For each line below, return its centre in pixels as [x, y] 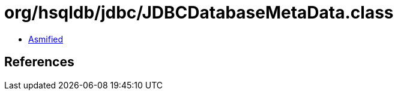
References [39, 62]
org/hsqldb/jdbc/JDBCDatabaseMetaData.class [199, 13]
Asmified [46, 39]
